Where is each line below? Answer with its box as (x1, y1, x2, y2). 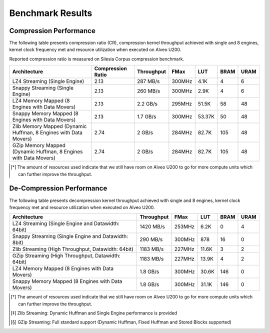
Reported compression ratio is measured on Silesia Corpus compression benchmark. (9, 55, 184, 62)
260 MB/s (136, 87, 160, 94)
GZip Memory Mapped (12, 142, 66, 149)
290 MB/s (139, 236, 163, 243)
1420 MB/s (139, 223, 165, 230)
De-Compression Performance (9, 184, 107, 192)
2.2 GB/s (136, 100, 157, 107)
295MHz (171, 100, 192, 107)
